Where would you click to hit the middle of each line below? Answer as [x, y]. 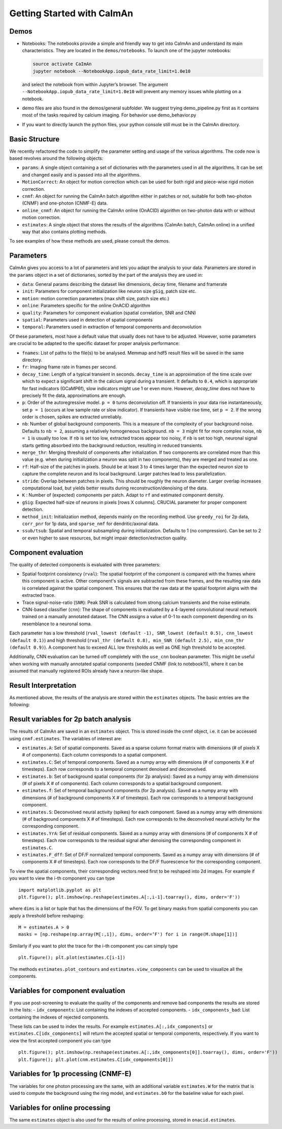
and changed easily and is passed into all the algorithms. [81, 175]
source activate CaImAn [62, 64]
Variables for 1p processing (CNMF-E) [70, 1074]
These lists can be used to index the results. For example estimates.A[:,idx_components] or [111, 1026]
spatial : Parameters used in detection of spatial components [87, 320]
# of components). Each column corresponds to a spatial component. [95, 755]
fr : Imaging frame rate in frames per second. [69, 367]
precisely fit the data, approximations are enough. [74, 395]
